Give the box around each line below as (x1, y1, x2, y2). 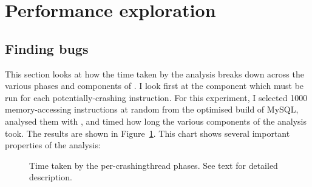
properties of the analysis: (5, 139, 101, 151)
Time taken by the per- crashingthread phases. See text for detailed (29, 159, 278, 171)
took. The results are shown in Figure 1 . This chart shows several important (5, 126, 290, 139)
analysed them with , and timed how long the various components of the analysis (5, 114, 307, 127)
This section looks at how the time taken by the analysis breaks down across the (5, 67, 304, 80)
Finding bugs (5, 39, 89, 57)
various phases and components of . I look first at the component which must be (5, 79, 304, 92)
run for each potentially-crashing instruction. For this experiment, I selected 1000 (5, 91, 308, 103)
